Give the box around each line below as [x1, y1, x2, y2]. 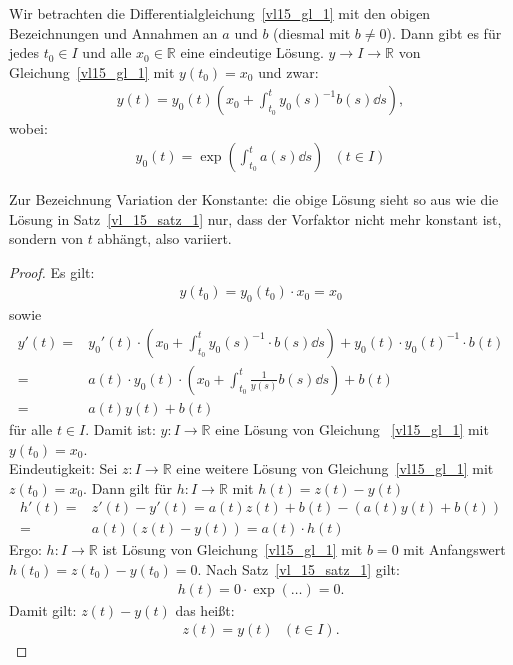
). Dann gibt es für [386, 22, 502, 43]
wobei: [9, 118, 48, 139]
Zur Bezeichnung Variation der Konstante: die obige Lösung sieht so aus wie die [9, 189, 499, 210]
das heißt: [175, 599, 235, 620]
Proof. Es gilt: [9, 261, 95, 282]
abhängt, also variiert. [97, 228, 232, 249]
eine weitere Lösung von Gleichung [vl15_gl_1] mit [176, 458, 494, 479]
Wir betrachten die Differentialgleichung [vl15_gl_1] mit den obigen [9, 3, 431, 23]
